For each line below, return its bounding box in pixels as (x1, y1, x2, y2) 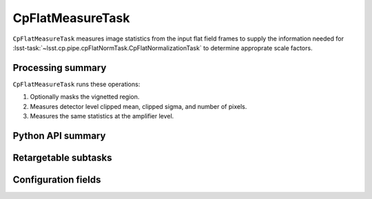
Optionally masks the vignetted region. (30, 93, 140, 101)
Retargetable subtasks (12, 151, 113, 163)
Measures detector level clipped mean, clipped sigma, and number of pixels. (30, 102, 247, 110)
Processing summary (12, 62, 107, 74)
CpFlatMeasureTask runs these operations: (12, 80, 141, 88)
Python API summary (12, 129, 106, 141)
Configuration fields (12, 174, 101, 185)
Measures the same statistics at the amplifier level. (30, 112, 174, 121)
